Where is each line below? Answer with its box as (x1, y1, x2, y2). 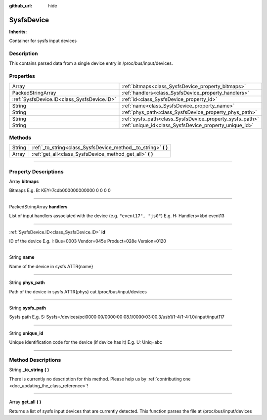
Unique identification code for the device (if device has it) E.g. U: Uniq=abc (9, 339, 163, 345)
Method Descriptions (9, 356, 61, 363)
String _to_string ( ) (9, 367, 49, 373)
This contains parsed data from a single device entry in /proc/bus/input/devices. (9, 60, 173, 66)
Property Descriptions (9, 168, 64, 175)
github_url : (9, 3, 32, 8)
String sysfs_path (9, 305, 46, 311)
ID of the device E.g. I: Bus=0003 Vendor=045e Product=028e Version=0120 (9, 238, 167, 244)
